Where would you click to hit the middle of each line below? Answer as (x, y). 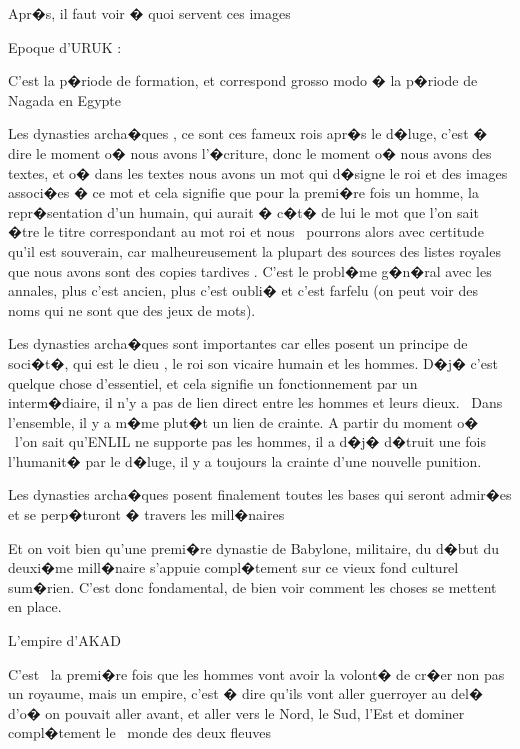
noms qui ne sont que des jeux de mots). (132, 309)
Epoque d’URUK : (65, 46)
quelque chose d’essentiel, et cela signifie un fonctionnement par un (213, 382)
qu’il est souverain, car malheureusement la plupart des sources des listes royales (254, 250)
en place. (35, 606)
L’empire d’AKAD (64, 640)
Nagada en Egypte (64, 99)
